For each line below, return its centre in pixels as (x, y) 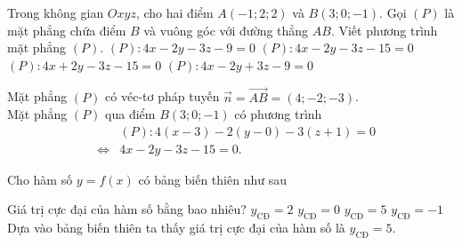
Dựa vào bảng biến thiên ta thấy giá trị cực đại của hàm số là (176, 228)
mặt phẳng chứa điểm (67, 30)
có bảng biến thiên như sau (212, 179)
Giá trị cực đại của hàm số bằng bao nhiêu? (127, 209)
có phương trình (278, 114)
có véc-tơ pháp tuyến (162, 96)
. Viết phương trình (384, 30)
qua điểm (130, 114)
